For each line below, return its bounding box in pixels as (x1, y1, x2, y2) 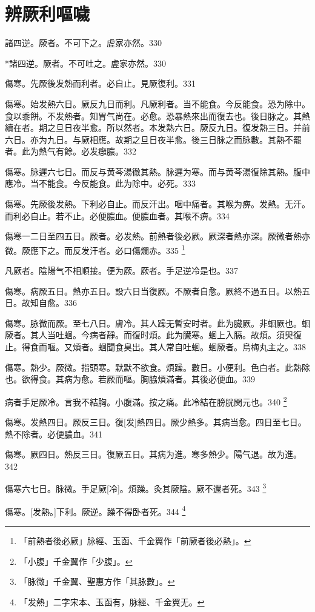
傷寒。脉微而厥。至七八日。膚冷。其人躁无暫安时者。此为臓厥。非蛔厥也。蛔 (5, 316, 310, 329)
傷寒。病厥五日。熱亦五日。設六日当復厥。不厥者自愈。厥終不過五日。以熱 (5, 284, 302, 297)
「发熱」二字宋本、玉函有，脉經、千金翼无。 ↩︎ (19, 595, 205, 608)
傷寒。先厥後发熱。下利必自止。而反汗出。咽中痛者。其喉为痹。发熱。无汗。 (5, 198, 310, 210)
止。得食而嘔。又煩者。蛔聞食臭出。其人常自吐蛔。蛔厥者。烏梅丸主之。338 (5, 341, 306, 353)
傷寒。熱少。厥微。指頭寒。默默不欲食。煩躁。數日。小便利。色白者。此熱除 (5, 361, 310, 373)
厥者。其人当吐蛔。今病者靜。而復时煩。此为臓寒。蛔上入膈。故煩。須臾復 (5, 328, 302, 341)
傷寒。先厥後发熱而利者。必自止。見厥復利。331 (5, 77, 196, 90)
